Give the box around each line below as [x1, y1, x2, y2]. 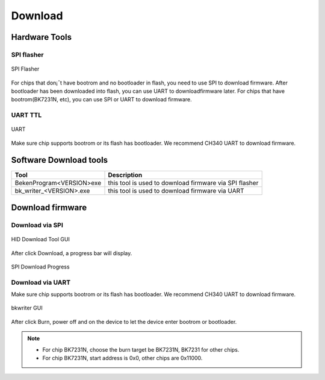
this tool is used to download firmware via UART [108, 186, 244, 195]
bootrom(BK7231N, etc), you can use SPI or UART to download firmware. [11, 96, 192, 103]
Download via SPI [11, 221, 63, 229]
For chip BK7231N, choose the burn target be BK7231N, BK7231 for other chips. [42, 346, 240, 353]
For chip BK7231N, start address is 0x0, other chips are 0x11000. [42, 355, 203, 361]
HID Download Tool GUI [11, 236, 70, 243]
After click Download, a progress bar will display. [11, 249, 132, 256]
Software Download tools [11, 155, 108, 165]
